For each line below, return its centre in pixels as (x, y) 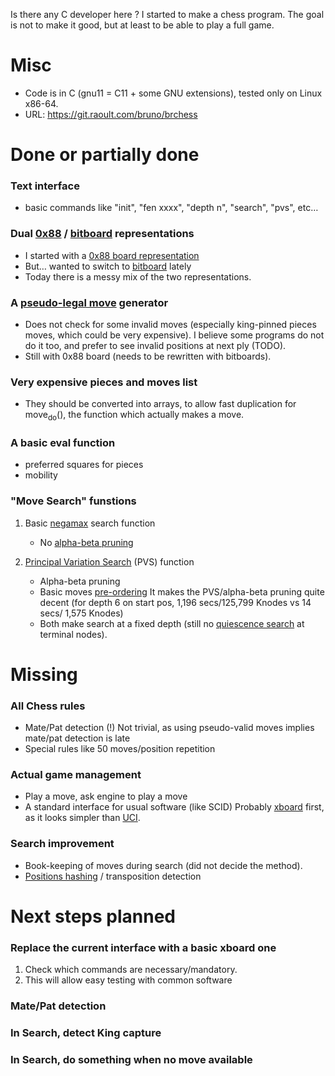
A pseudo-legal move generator (89, 302)
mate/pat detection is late (77, 738)
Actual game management (76, 775)
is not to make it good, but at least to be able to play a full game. (142, 25)
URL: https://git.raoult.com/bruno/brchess (111, 114)
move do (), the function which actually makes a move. (134, 416)
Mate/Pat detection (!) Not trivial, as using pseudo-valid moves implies (169, 728)
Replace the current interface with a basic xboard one (143, 947)
